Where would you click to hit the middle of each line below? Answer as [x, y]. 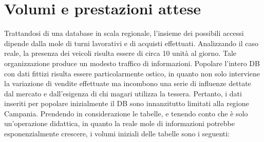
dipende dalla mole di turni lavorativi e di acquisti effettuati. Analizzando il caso [131, 43]
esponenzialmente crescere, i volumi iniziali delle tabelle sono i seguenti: [117, 134]
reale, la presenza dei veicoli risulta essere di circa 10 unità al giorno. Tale [120, 53]
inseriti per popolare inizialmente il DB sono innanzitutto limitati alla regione [127, 103]
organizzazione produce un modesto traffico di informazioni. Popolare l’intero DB [132, 63]
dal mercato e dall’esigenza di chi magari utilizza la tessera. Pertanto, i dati [123, 93]
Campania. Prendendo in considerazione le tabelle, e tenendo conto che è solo [126, 113]
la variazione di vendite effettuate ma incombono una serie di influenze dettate [128, 83]
